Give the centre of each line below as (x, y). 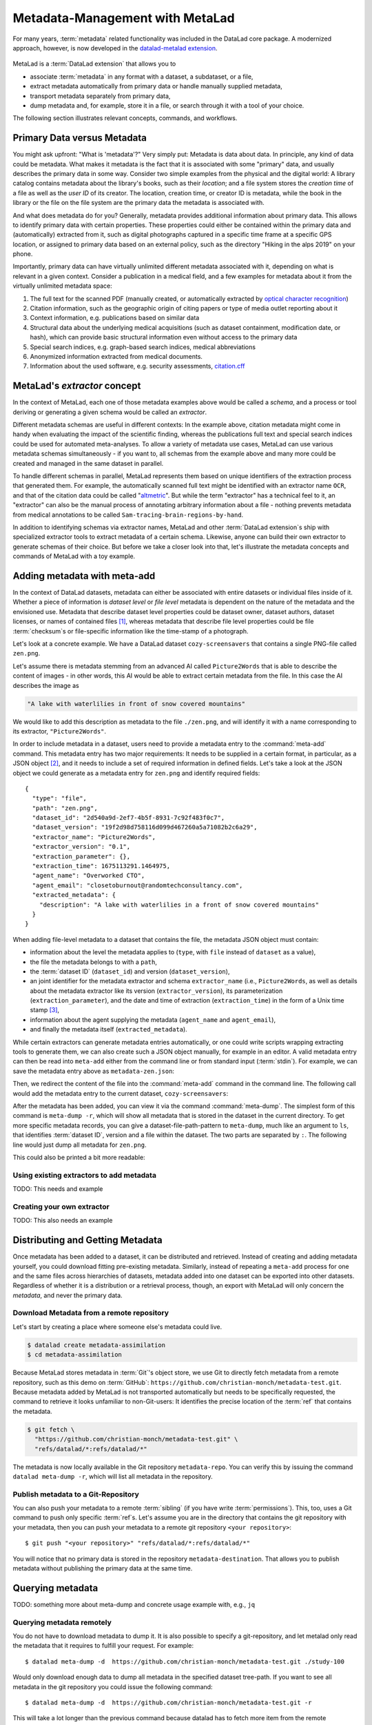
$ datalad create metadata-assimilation (96, 1345)
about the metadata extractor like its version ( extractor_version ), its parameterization (156, 991)
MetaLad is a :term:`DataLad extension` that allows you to (94, 64)
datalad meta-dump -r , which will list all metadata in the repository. (113, 1476)
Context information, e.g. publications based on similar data (115, 318)
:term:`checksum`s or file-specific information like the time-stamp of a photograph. (131, 631)
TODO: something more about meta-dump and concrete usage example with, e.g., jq (134, 1604)
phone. (23, 254)
